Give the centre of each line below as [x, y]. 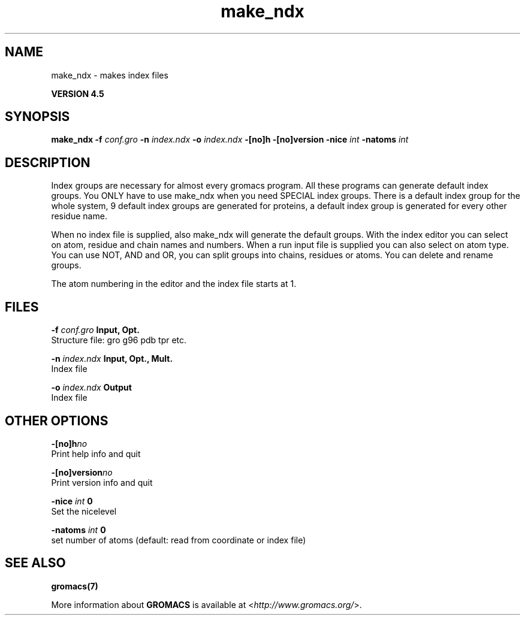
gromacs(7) [75, 586]
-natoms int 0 [79, 530]
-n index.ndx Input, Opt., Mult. [112, 359]
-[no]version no [82, 472]
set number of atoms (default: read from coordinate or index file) [179, 540]
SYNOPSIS [37, 117]
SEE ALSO [35, 563]
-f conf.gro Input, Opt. [95, 330]
